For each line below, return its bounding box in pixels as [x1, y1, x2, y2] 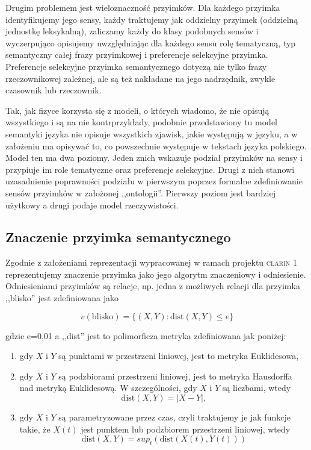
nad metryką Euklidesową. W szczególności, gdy [19, 381, 197, 394]
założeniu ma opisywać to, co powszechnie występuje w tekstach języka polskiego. [5, 139, 307, 152]
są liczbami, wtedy [222, 381, 291, 394]
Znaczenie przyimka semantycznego [5, 228, 231, 246]
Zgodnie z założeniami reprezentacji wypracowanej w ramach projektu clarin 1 [5, 256, 297, 269]
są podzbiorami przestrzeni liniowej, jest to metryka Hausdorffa [58, 369, 292, 382]
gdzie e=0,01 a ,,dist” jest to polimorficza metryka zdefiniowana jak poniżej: [5, 329, 286, 342]
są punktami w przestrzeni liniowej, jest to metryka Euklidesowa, [58, 349, 299, 362]
